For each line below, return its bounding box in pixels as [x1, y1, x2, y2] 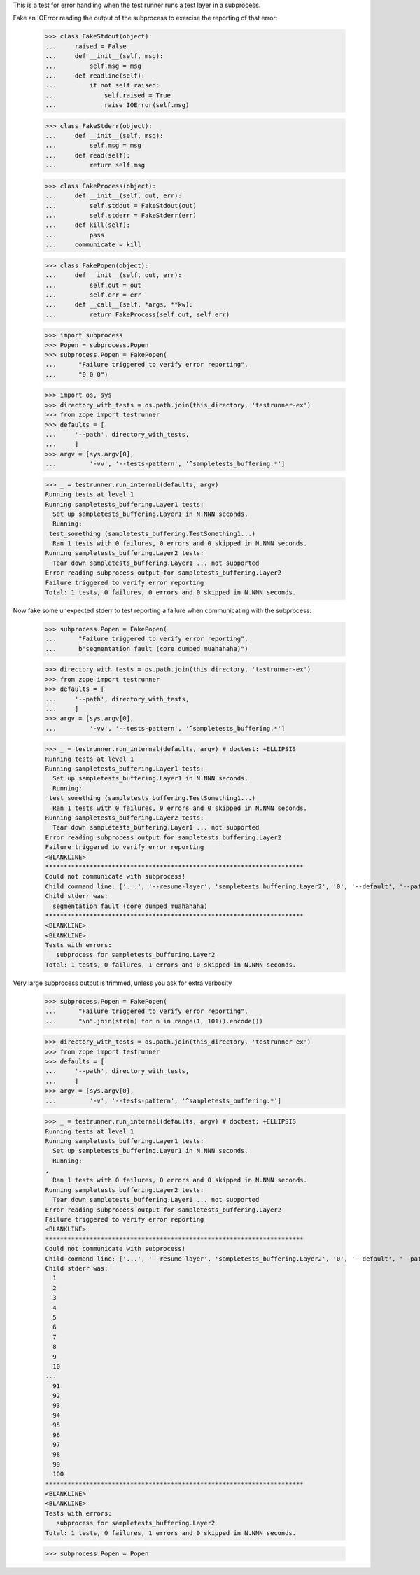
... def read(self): [45, 151, 131, 159]
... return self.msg [45, 161, 146, 169]
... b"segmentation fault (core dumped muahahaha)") [45, 645, 248, 652]
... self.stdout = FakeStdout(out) [45, 202, 197, 209]
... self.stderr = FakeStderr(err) [45, 211, 197, 219]
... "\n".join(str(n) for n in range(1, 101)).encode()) [45, 1017, 263, 1025]
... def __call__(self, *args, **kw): [45, 301, 193, 309]
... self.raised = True [45, 91, 171, 99]
